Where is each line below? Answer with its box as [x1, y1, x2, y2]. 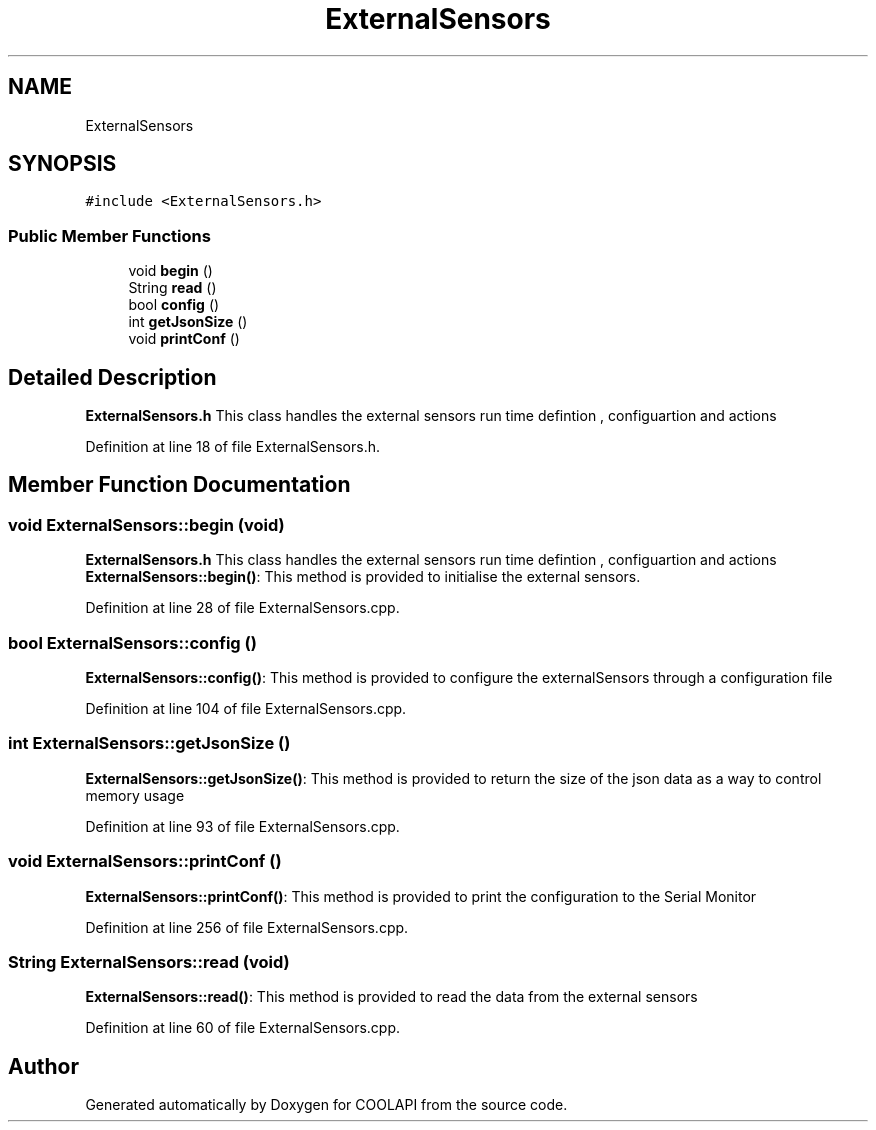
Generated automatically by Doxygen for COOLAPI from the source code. [85, 1096, 568, 1114]
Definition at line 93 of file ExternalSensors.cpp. [85, 817, 400, 835]
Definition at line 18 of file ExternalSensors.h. [85, 438, 381, 456]
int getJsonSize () [128, 313, 248, 331]
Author [8, 1053, 79, 1079]
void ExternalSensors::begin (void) [8, 514, 285, 535]
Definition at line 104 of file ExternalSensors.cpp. [85, 700, 407, 717]
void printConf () [128, 330, 240, 348]
